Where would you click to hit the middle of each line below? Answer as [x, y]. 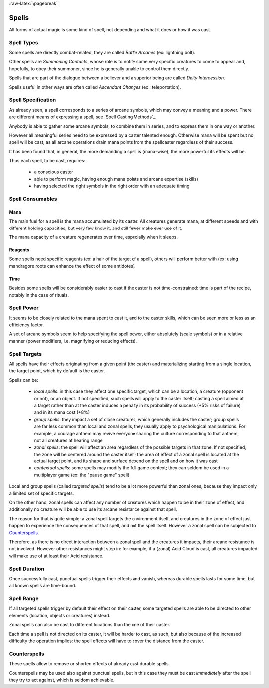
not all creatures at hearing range [68, 440]
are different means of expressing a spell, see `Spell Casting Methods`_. [83, 117]
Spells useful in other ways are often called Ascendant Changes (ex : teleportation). [95, 87]
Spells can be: [24, 380]
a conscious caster [54, 172]
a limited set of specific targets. [42, 493]
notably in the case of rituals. [39, 295]
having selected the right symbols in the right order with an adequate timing [112, 186]
